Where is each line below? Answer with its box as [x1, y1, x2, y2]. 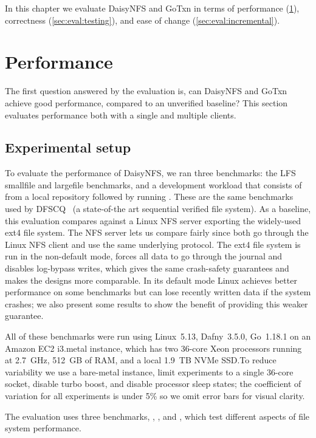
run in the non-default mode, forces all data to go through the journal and [5, 250, 283, 262]
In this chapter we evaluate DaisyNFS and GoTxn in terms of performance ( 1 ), [5, 2, 300, 14]
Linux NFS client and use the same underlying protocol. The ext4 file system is [5, 238, 301, 250]
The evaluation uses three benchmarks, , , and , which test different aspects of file [5, 409, 310, 422]
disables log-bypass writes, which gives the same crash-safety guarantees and [5, 262, 289, 275]
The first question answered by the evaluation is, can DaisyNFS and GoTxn [5, 84, 287, 97]
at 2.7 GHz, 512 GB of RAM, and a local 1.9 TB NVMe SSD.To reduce [5, 354, 276, 366]
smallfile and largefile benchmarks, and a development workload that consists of [5, 178, 302, 191]
